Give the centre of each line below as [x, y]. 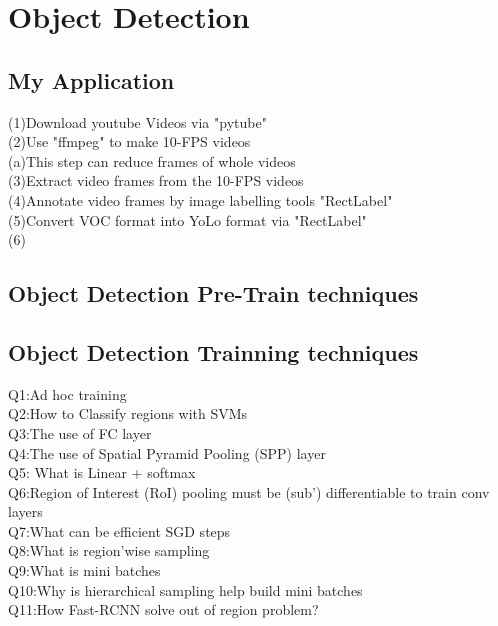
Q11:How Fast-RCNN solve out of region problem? [163, 609]
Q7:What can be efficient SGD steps [119, 530]
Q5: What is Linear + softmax [102, 472]
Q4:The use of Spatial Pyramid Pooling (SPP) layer [167, 452]
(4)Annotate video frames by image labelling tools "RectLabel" [200, 199]
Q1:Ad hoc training [67, 393]
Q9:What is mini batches [84, 570]
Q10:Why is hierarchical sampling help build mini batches [185, 589]
